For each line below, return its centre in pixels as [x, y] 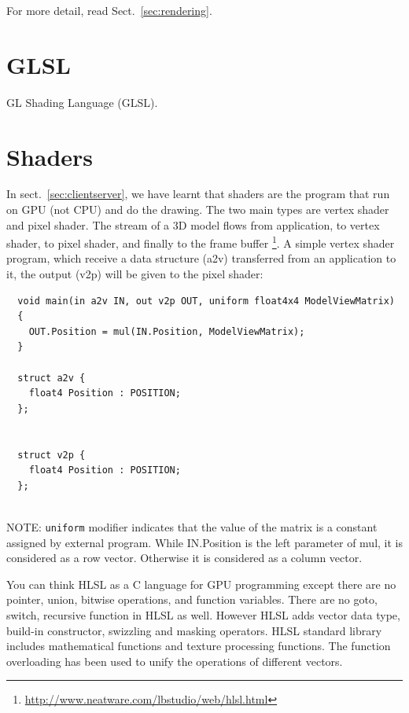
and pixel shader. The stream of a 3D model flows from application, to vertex [193, 224]
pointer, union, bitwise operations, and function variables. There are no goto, [192, 599]
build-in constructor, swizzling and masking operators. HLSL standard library [194, 630]
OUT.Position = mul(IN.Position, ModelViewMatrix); [167, 331]
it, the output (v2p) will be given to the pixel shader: [135, 274]
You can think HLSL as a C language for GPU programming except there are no [201, 584]
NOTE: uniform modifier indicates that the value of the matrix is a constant [192, 526]
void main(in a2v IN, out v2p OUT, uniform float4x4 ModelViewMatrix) [206, 301]
